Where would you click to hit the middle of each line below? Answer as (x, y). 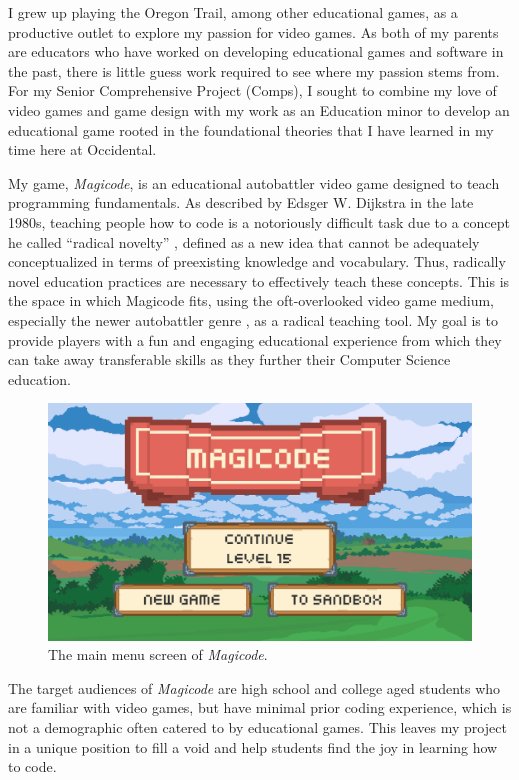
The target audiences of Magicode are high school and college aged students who (254, 687)
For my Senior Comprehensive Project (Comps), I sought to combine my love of (252, 90)
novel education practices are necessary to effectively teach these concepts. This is (259, 280)
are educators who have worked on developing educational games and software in (256, 51)
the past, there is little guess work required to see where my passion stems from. (254, 70)
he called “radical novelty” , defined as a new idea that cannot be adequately (244, 241)
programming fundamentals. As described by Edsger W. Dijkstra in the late (241, 202)
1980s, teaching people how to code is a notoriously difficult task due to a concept (259, 221)
